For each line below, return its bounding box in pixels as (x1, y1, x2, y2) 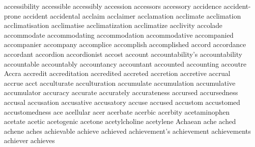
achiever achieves (4, 135, 55, 146)
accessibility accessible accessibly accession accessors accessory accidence (4, 1, 222, 11)
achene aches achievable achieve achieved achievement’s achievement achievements (4, 125, 251, 136)
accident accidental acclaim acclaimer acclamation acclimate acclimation (23, 10, 241, 21)
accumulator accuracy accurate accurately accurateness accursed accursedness (4, 87, 238, 98)
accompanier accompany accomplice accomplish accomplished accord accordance (4, 39, 246, 49)
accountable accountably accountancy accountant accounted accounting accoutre (4, 58, 247, 69)
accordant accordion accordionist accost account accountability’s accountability (4, 49, 242, 59)
